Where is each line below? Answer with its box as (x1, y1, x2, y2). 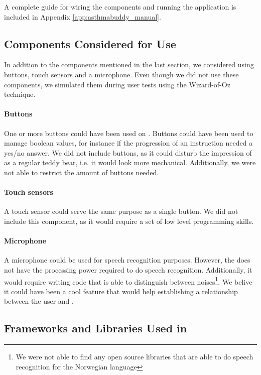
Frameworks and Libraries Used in (4, 320, 187, 336)
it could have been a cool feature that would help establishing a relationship (4, 286, 238, 296)
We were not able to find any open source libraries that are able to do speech (16, 351, 253, 362)
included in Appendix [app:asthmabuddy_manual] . (4, 11, 161, 22)
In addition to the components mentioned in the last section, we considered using (4, 59, 254, 70)
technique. (4, 89, 36, 99)
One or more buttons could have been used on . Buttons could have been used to (4, 128, 253, 138)
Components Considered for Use (4, 36, 176, 51)
